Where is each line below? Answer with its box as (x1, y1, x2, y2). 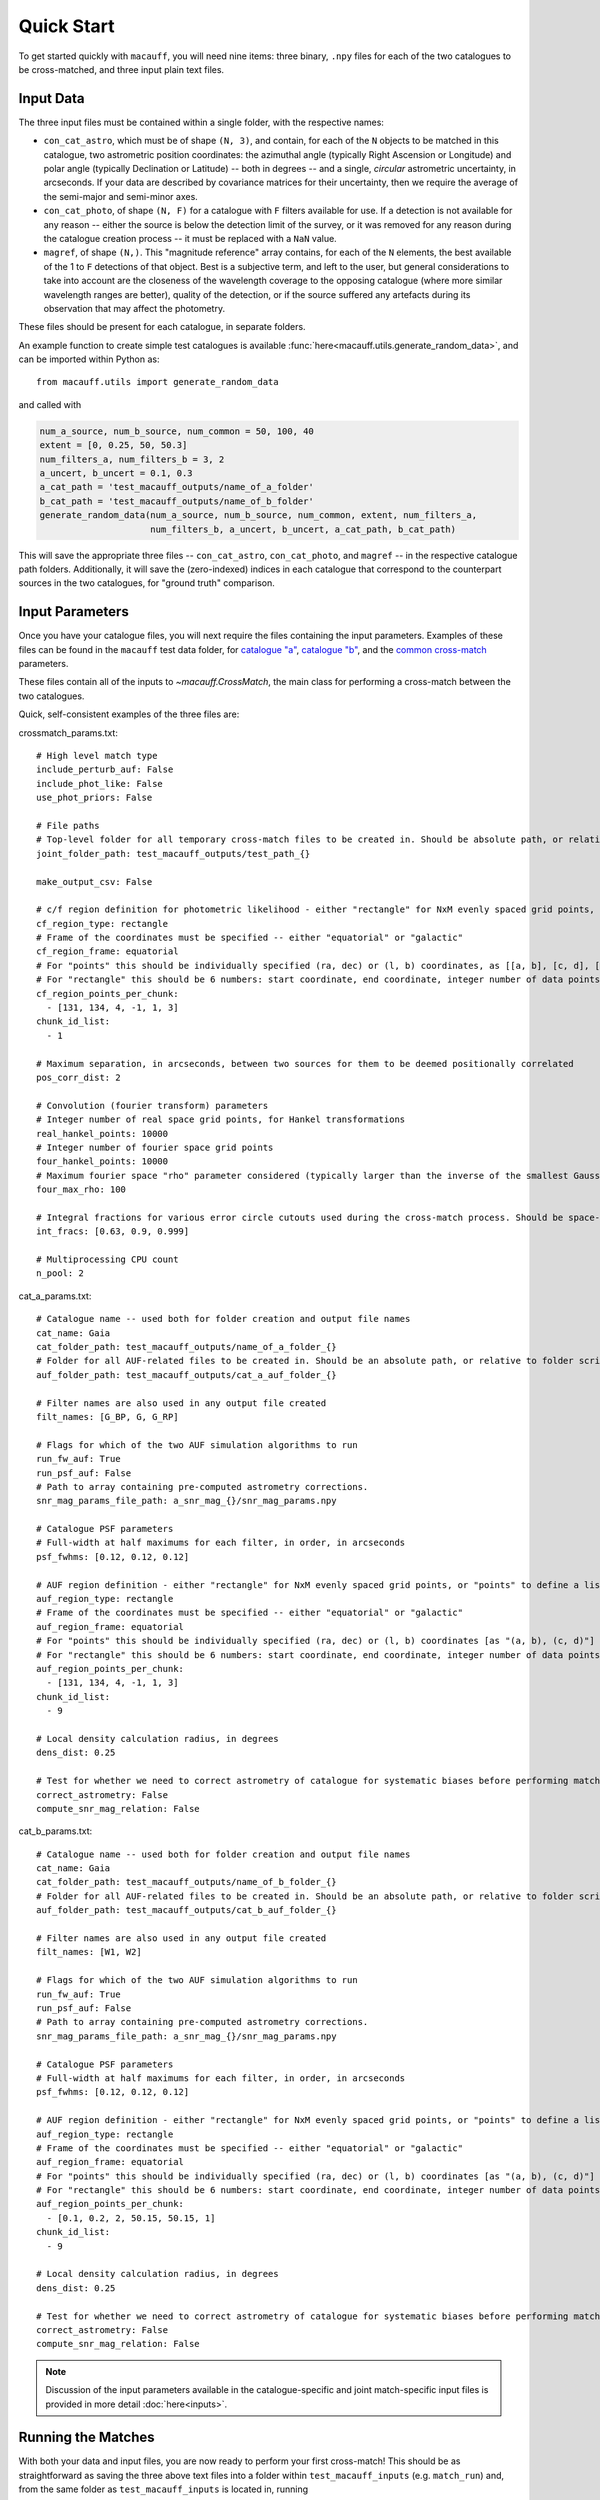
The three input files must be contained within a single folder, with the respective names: (18, 116, 385, 128)
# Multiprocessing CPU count (36, 1254, 179, 1265)
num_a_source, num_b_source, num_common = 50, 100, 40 (39, 425, 314, 437)
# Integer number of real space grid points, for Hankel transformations (36, 1114, 406, 1125)
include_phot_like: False (36, 778, 164, 789)
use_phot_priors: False (36, 792, 153, 804)
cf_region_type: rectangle (36, 918, 169, 929)
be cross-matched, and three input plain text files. (18, 63, 225, 75)
